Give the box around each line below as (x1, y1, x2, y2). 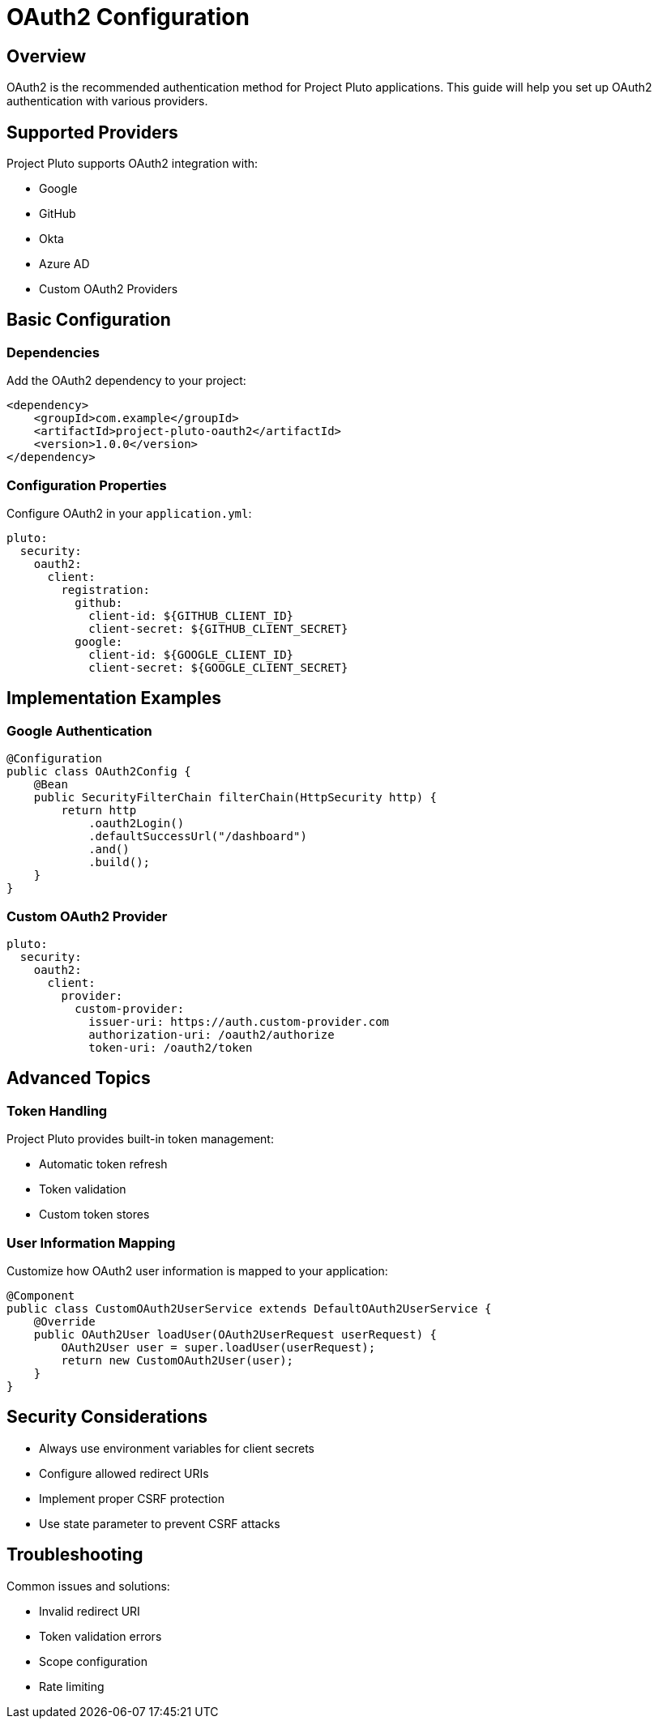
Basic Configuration (6, 310, 171, 331)
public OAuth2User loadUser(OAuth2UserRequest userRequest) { (33, 1327, 438, 1341)
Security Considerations (6, 1407, 208, 1428)
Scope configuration (39, 1654, 147, 1668)
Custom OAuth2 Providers (39, 282, 178, 297)
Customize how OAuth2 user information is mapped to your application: (6, 1263, 388, 1278)
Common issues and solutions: (6, 1578, 170, 1593)
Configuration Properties (6, 476, 167, 493)
